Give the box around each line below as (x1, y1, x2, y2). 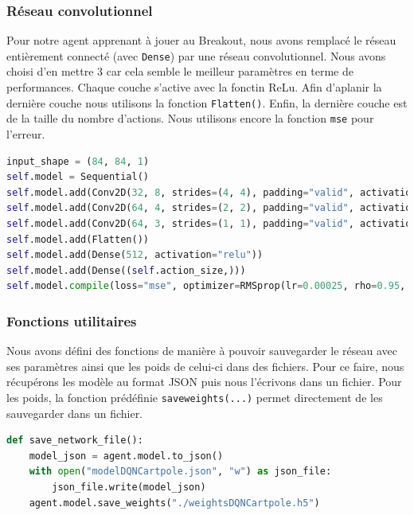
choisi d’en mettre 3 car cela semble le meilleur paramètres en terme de (6, 63, 353, 80)
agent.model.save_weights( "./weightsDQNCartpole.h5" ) (29, 497, 320, 509)
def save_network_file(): (6, 435, 143, 447)
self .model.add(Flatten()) (6, 233, 149, 245)
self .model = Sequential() (6, 171, 150, 183)
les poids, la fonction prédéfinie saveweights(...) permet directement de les (6, 388, 383, 405)
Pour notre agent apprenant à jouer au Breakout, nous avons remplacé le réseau (6, 32, 396, 49)
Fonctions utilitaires (6, 310, 137, 330)
